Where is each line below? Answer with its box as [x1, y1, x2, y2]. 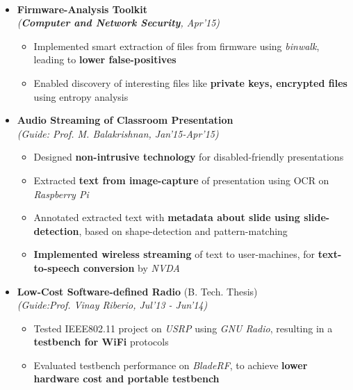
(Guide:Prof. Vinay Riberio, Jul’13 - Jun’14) [17, 298, 208, 312]
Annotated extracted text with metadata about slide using [33, 210, 300, 225]
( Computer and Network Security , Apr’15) [17, 15, 220, 30]
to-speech [33, 260, 80, 275]
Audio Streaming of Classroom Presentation [17, 113, 233, 127]
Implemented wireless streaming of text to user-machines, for [33, 247, 315, 261]
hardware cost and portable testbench [33, 371, 220, 386]
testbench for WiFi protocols [33, 334, 169, 349]
